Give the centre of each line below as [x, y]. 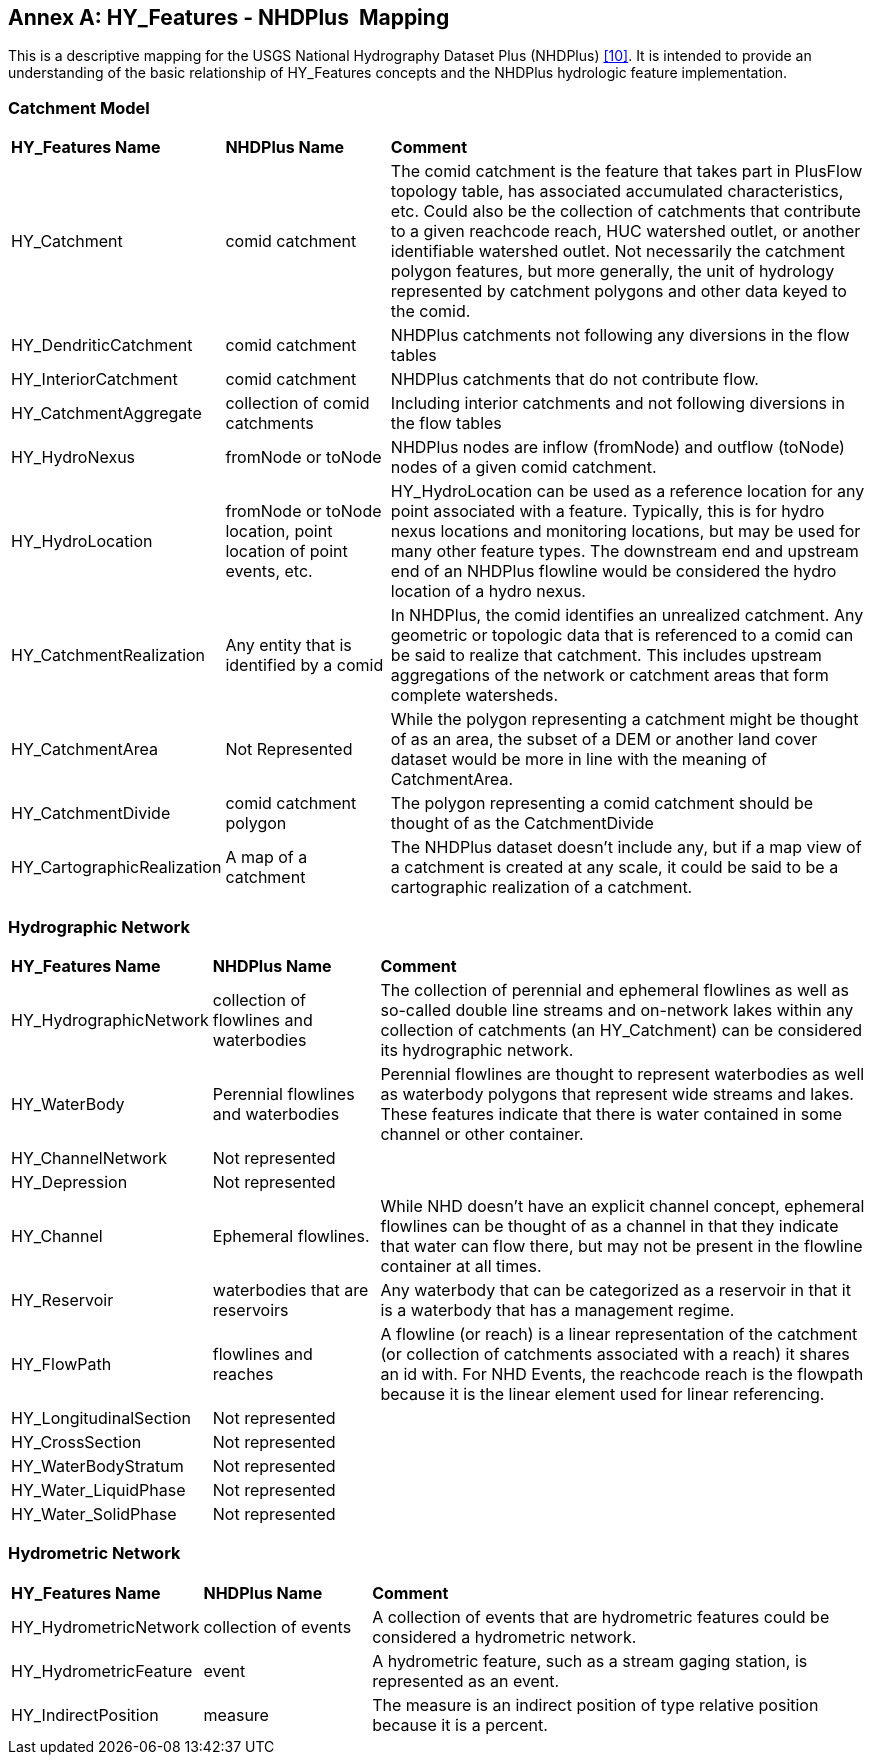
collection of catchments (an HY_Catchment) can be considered [621, 1029]
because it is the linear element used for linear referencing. [602, 1393]
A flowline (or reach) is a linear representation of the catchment [619, 1333]
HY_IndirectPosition [85, 1714]
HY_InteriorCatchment [94, 379]
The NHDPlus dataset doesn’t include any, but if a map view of [626, 847]
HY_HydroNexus [73, 457]
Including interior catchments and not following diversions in [617, 403]
